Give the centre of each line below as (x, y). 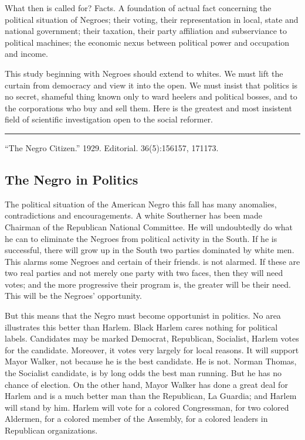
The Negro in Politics (72, 179)
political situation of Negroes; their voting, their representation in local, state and (152, 19)
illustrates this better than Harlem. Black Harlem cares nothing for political (141, 327)
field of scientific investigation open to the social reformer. (109, 119)
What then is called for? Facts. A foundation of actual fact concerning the (138, 8)
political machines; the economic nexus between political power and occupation (147, 42)
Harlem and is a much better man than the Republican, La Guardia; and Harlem (151, 396)
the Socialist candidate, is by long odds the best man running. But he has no (143, 373)
